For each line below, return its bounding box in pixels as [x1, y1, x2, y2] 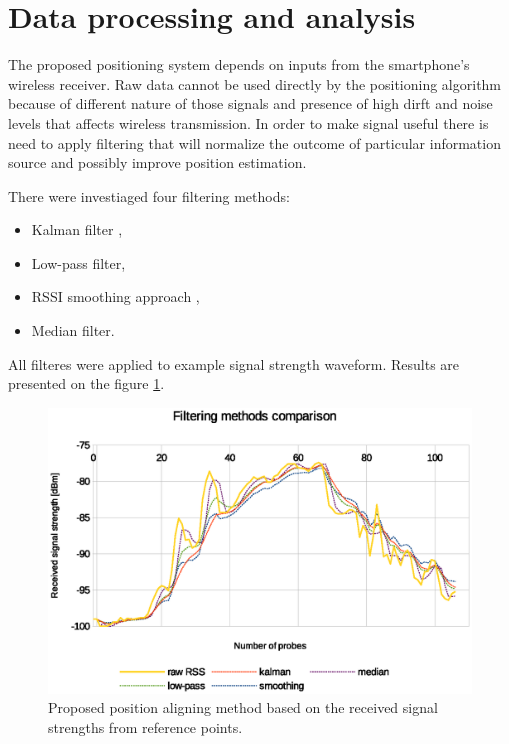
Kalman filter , [31, 219, 123, 240]
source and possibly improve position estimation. [8, 152, 307, 173]
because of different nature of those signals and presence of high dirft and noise [8, 93, 493, 114]
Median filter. [31, 320, 115, 341]
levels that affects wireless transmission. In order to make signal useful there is [8, 112, 489, 133]
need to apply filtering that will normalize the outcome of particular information [8, 132, 501, 153]
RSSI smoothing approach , [31, 286, 200, 307]
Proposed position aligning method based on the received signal [48, 697, 438, 718]
